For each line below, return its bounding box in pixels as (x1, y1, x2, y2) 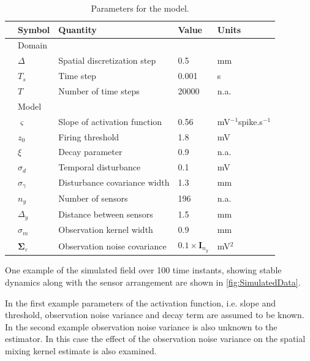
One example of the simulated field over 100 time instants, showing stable (5, 264, 282, 276)
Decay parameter (58, 145, 123, 158)
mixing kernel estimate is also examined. (5, 344, 157, 357)
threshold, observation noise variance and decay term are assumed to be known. (5, 308, 304, 321)
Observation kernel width (58, 223, 153, 236)
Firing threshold (58, 130, 119, 143)
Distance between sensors (58, 207, 153, 220)
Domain (18, 39, 48, 51)
